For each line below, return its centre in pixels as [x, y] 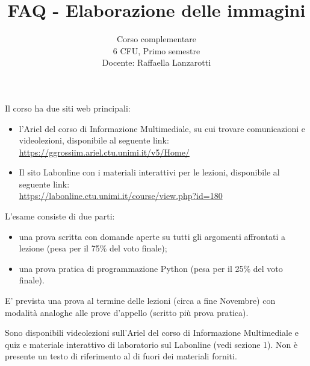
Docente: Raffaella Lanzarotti [157, 62]
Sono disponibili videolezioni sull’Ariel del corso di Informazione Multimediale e [152, 333]
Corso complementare [157, 39]
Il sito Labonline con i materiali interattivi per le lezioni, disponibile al [149, 172]
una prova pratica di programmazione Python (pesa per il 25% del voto [151, 268]
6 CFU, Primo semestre [157, 50]
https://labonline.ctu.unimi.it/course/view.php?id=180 [121, 196]
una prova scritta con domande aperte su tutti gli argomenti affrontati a [152, 236]
